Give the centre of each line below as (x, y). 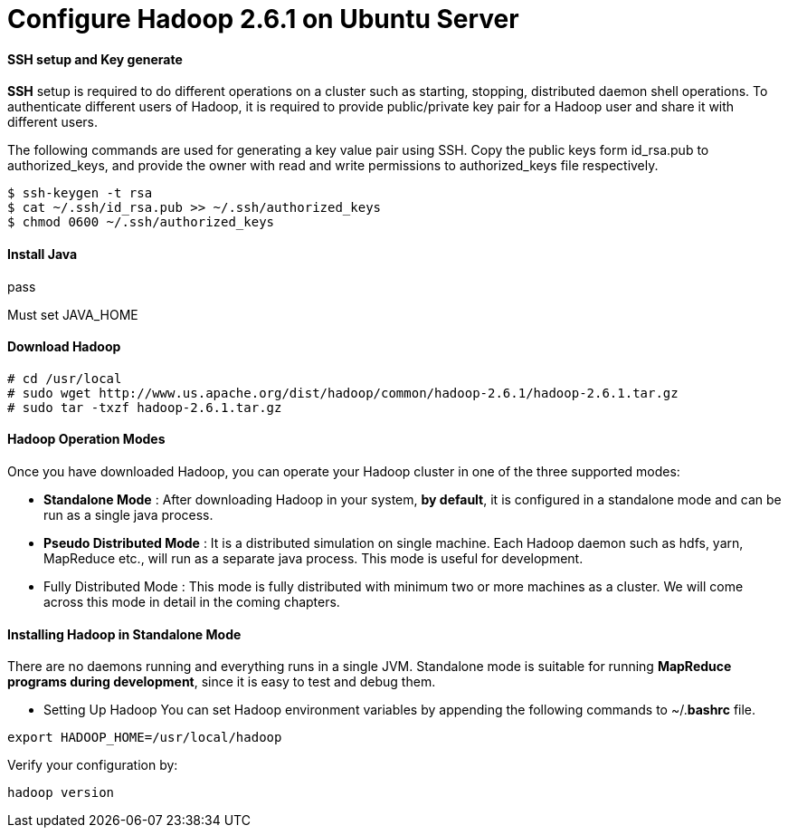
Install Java (43, 254)
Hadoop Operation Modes (86, 439)
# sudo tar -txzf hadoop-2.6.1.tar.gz (145, 407)
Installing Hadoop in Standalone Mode (124, 634)
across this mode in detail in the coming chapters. (192, 602)
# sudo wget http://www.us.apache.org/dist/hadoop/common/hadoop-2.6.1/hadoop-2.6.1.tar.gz (343, 393)
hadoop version (61, 793)
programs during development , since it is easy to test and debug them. (222, 682)
